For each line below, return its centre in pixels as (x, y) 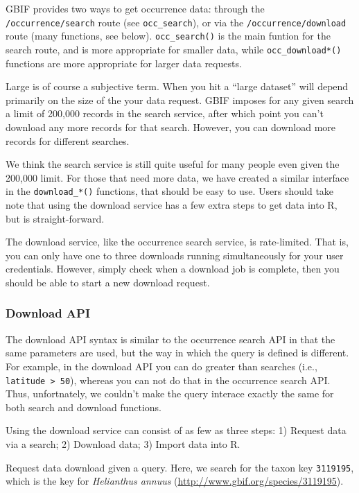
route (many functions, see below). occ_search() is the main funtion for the (168, 36)
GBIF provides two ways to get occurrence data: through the (135, 8)
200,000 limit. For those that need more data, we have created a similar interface (177, 177)
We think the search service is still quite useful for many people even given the (173, 164)
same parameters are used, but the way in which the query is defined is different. (177, 353)
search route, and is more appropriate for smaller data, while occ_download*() (174, 49)
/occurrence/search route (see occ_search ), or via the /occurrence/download (176, 22)
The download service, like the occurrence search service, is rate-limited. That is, (177, 242)
